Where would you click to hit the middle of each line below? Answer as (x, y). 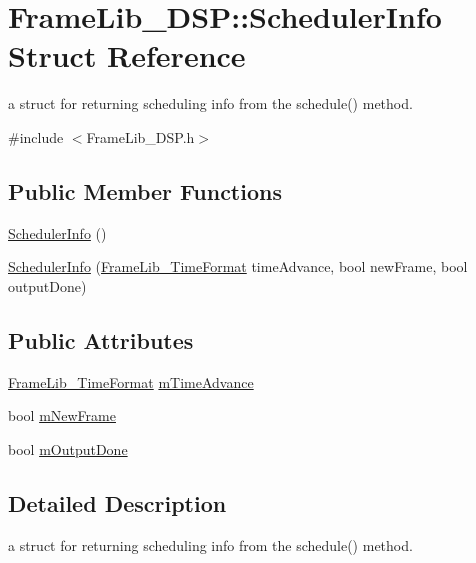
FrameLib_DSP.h (140, 136)
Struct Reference (127, 55)
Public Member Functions (145, 190)
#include (36, 136)
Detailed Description (117, 502)
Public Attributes (101, 339)
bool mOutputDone (68, 448)
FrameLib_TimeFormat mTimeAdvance (131, 381)
